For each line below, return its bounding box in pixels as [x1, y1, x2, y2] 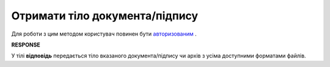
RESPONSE [11, 41, 41, 48]
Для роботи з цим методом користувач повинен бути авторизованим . [11, 30, 197, 37]
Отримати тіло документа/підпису [11, 9, 199, 22]
